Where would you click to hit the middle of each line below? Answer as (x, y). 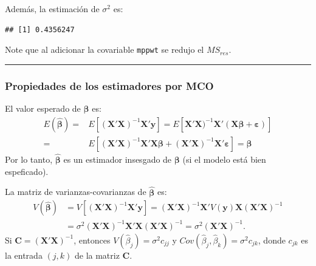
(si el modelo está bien (224, 159)
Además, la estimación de (52, 9)
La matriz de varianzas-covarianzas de (76, 192)
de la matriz (97, 255)
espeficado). (27, 171)
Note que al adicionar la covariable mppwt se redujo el (105, 49)
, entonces (92, 240)
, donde (272, 240)
